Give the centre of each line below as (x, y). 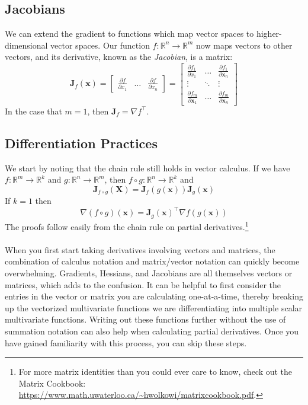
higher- (269, 34)
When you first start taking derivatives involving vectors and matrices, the (140, 249)
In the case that (33, 111)
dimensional (26, 45)
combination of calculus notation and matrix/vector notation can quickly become (152, 261)
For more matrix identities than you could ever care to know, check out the (155, 371)
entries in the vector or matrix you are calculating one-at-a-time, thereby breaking (154, 296)
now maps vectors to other (244, 45)
